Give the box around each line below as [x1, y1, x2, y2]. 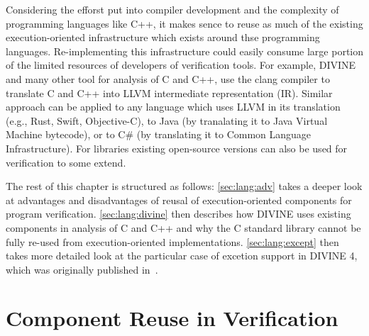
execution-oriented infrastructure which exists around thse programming [6, 30, 320, 45]
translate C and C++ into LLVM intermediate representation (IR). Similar [6, 85, 333, 100]
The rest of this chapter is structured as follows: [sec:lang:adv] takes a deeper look [6, 179, 363, 194]
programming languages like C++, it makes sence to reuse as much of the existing [6, 16, 363, 30]
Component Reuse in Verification [6, 303, 338, 332]
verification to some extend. [6, 155, 126, 169]
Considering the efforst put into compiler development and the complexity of [6, 2, 339, 16]
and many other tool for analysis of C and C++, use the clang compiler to [6, 71, 330, 86]
